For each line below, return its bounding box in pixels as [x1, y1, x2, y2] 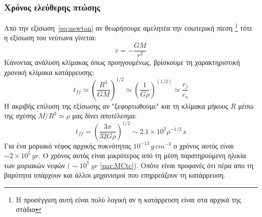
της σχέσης [4, 110, 36, 121]
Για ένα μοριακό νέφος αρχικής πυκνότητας [4, 140, 131, 151]
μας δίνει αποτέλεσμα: [72, 110, 137, 121]
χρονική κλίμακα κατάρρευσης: [4, 66, 95, 77]
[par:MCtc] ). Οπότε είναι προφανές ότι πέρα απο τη [100, 160, 254, 170]
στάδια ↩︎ [16, 204, 41, 214]
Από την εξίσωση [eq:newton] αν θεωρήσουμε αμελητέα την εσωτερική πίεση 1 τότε [4, 21, 252, 33]
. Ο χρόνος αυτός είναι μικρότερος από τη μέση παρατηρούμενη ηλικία [38, 150, 246, 161]
